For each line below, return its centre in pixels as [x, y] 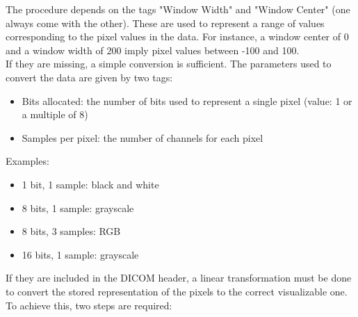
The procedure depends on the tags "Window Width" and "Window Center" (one [178, 9]
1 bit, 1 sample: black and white [90, 184]
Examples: [27, 161]
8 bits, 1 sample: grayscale [78, 208]
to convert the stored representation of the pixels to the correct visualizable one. [177, 291]
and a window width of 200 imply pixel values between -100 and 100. [153, 50]
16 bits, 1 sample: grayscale [80, 254]
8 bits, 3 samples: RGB [71, 231]
